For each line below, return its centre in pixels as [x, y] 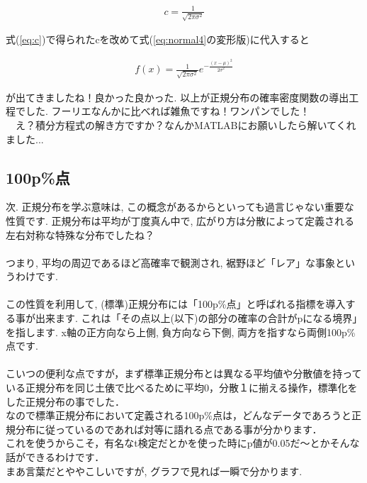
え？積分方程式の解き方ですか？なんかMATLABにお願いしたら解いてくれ [186, 124]
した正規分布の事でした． [65, 401]
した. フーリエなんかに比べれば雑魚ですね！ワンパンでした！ [168, 111]
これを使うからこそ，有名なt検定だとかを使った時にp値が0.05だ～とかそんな [183, 443]
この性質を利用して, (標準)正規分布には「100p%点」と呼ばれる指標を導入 [176, 304]
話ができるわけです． [55, 457]
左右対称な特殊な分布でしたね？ [80, 234]
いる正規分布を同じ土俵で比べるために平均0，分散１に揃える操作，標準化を [182, 388]
